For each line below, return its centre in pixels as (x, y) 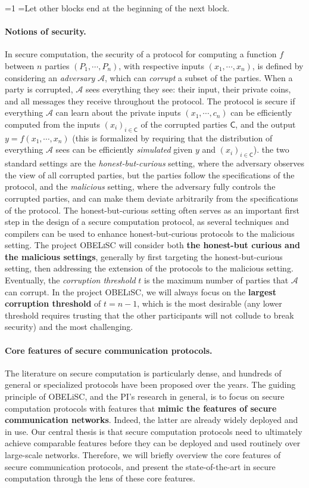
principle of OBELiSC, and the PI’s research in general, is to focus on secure (145, 396)
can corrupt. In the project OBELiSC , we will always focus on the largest (141, 291)
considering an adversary (50, 77)
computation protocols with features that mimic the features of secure (141, 408)
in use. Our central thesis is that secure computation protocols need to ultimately (154, 431)
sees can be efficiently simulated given (124, 149)
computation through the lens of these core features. (100, 478)
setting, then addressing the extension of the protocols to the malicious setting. (149, 268)
